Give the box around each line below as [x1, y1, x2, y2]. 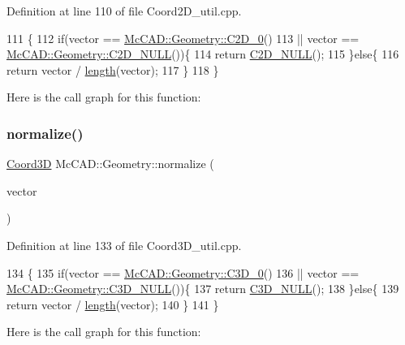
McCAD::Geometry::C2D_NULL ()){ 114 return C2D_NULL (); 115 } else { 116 [6, 45, 399, 63]
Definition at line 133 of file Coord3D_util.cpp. [6, 236, 242, 253]
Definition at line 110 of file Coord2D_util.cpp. [6, 2, 242, 19]
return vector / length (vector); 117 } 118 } [6, 61, 219, 78]
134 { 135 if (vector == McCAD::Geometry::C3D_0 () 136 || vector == [6, 264, 360, 281]
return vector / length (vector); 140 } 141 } [6, 295, 219, 313]
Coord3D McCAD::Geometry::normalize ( [6, 155, 214, 172]
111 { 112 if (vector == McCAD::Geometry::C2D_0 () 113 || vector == [6, 29, 360, 46]
